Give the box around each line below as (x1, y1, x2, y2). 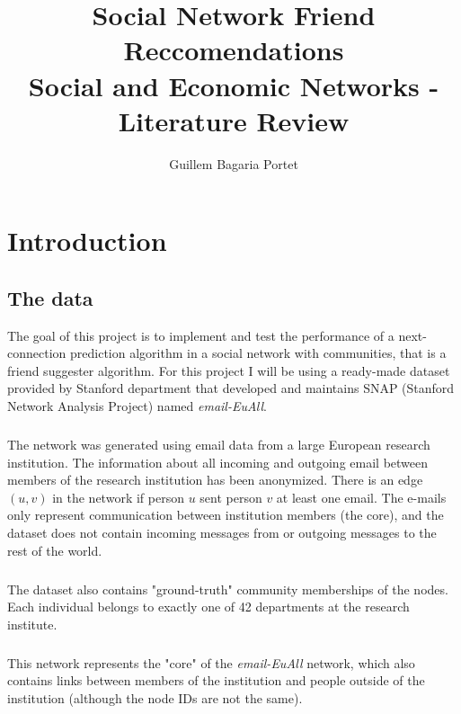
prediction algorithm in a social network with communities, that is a (69, 344, 447, 362)
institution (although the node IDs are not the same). (7, 688, 303, 707)
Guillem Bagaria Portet (169, 154, 298, 173)
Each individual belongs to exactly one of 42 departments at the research (7, 597, 410, 616)
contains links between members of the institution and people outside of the (7, 671, 425, 690)
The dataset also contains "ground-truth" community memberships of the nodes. (7, 579, 448, 598)
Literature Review (118, 102, 350, 138)
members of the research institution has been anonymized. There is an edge (7, 470, 423, 489)
